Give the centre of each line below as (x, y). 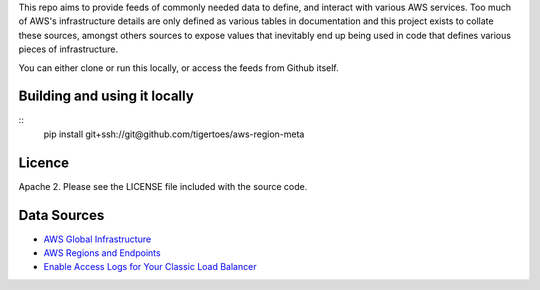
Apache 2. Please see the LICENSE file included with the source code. (163, 186)
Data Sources (61, 215)
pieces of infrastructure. (68, 49)
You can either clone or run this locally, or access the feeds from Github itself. (178, 67)
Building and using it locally (106, 96)
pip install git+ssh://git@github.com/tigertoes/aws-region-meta (174, 134)
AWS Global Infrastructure (97, 239)
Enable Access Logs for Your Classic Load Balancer (150, 267)
